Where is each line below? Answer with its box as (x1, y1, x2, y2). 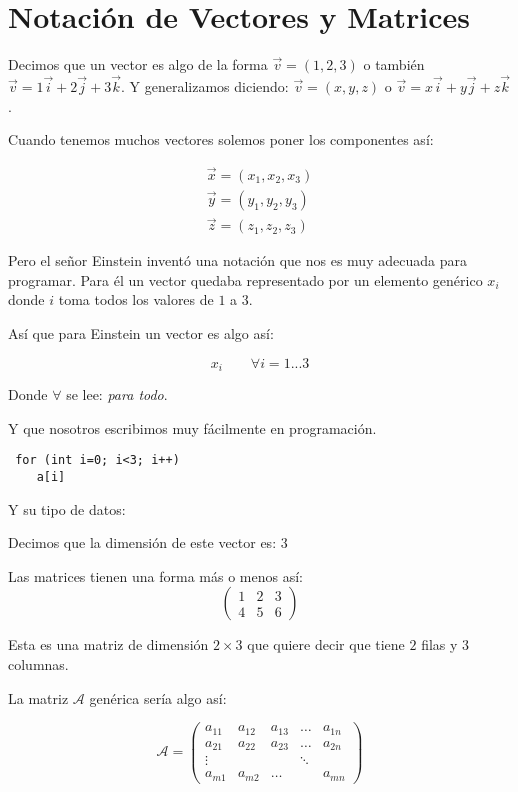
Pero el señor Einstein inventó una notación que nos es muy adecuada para (8, 250, 467, 271)
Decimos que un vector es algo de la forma (8, 54, 268, 75)
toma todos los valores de (58, 289, 214, 310)
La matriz (8, 687, 69, 708)
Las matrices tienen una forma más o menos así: (8, 565, 303, 586)
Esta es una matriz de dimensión (8, 634, 209, 655)
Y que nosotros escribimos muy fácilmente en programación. (8, 417, 377, 438)
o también (363, 54, 425, 75)
